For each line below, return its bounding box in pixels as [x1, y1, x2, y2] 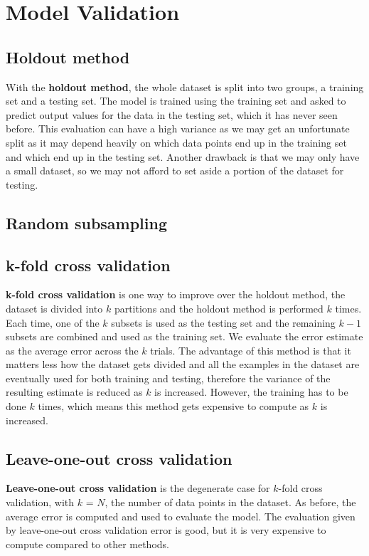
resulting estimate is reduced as [6, 384, 143, 399]
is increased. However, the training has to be [154, 384, 348, 399]
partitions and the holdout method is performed [114, 300, 323, 315]
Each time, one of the [6, 315, 100, 330]
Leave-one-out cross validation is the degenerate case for [6, 481, 270, 495]
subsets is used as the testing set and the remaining [111, 315, 336, 330]
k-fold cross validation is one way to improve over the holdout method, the [6, 287, 346, 302]
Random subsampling [6, 211, 168, 234]
